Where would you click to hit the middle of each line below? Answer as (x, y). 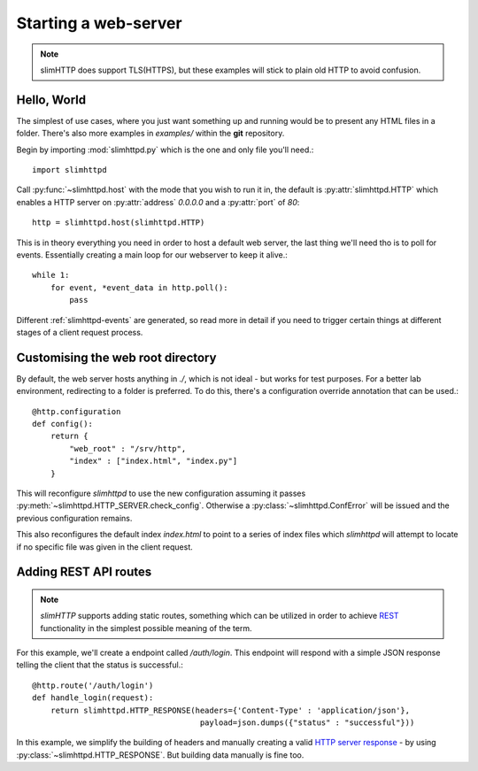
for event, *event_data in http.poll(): (139, 287)
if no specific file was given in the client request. (105, 547)
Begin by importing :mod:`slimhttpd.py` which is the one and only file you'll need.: (165, 150)
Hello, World (51, 100)
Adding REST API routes (84, 572)
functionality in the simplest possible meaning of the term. (146, 628)
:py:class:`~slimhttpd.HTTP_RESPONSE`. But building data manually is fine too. (160, 755)
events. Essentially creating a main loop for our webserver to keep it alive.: (152, 254)
